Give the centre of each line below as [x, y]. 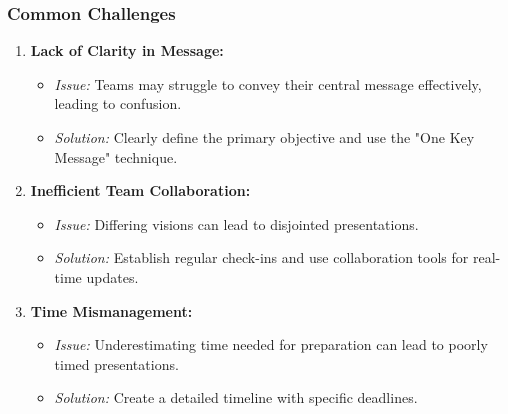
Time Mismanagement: [111, 310]
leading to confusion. [118, 103]
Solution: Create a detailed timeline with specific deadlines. [236, 397]
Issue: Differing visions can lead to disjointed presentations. [236, 223]
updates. [112, 276]
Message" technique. [116, 156]
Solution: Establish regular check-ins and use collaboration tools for [261, 257]
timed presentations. [116, 363]
